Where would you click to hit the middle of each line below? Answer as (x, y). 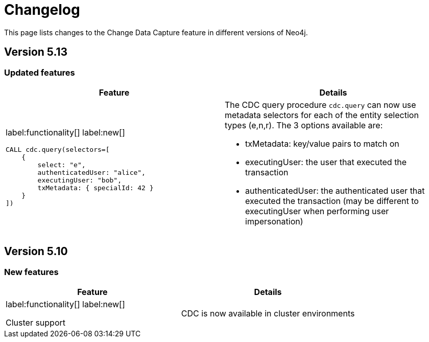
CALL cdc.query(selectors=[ (58, 149)
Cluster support (35, 323)
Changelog (42, 10)
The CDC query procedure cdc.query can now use (320, 105)
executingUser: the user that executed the (326, 162)
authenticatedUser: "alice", (91, 172)
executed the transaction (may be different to (332, 201)
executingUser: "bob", (79, 180)
